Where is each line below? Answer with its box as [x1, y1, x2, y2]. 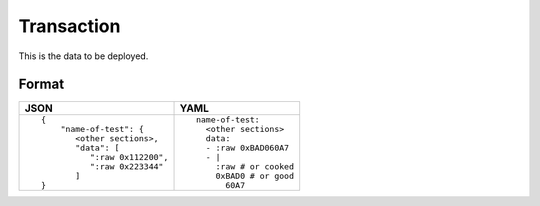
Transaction [18, 15, 121, 37]
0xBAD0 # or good [215, 171, 295, 182]
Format [18, 76, 65, 93]
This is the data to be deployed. [18, 50, 149, 62]
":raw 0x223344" [90, 161, 164, 172]
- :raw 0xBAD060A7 [205, 143, 290, 154]
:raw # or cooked [215, 161, 295, 172]
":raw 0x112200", [90, 152, 169, 163]
